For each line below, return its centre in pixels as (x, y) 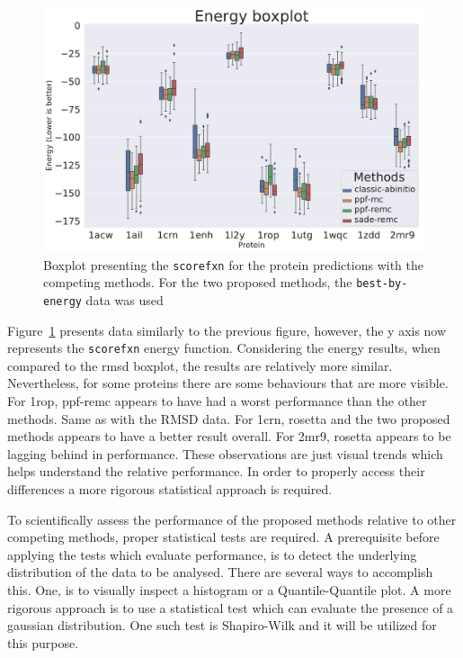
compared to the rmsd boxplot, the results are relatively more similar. (200, 365)
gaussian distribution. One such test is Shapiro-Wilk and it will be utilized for (222, 625)
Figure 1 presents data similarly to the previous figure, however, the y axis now (227, 330)
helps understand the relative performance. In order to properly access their (216, 471)
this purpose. (43, 642)
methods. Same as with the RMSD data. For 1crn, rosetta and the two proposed (229, 418)
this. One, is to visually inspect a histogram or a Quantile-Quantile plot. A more (229, 589)
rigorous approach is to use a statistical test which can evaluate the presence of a (231, 607)
